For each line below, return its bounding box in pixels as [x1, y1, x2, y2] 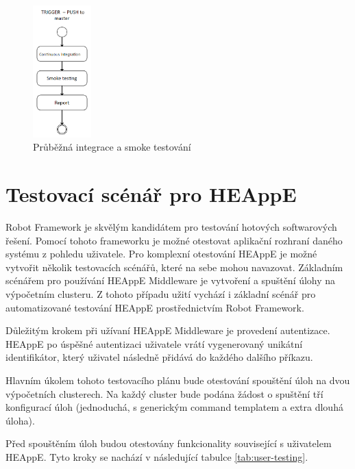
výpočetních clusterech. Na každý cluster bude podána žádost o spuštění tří [5, 386, 323, 401]
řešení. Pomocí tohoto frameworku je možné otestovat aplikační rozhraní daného [5, 233, 343, 247]
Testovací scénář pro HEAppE [5, 180, 297, 208]
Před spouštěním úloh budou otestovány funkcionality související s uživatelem [5, 436, 332, 451]
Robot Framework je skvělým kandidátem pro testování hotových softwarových [5, 220, 337, 233]
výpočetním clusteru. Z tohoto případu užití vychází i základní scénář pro [5, 286, 316, 301]
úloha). [5, 413, 35, 427]
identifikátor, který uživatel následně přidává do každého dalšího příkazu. [5, 350, 313, 364]
